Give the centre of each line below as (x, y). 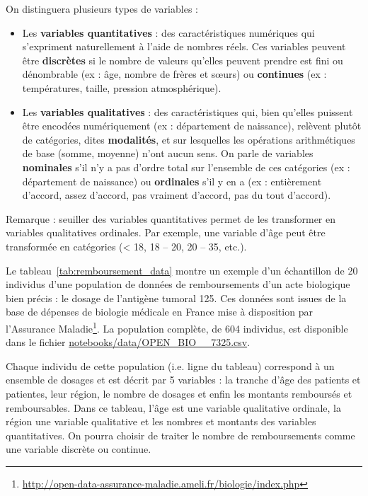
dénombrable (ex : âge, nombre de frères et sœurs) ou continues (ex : (174, 74)
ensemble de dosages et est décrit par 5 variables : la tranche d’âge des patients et (183, 380)
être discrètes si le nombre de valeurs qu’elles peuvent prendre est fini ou (183, 60)
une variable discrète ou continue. (79, 449)
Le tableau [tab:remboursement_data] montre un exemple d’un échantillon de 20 (182, 270)
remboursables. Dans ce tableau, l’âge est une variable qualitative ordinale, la (173, 407)
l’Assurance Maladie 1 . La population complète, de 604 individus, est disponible (177, 327)
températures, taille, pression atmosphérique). (122, 87)
